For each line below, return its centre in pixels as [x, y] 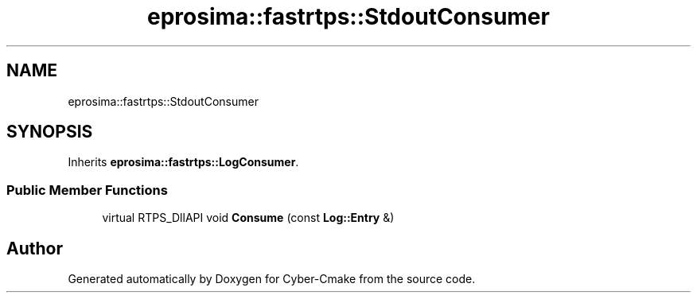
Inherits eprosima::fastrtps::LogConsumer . [183, 162]
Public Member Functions [87, 190]
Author [35, 248]
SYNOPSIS [50, 132]
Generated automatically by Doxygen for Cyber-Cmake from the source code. [272, 279]
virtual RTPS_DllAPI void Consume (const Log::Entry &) [248, 218]
